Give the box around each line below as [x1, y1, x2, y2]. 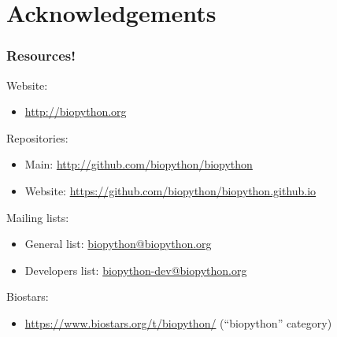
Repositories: [6, 129, 69, 146]
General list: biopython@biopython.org [24, 235, 212, 252]
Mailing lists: [6, 209, 69, 225]
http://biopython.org [24, 103, 127, 120]
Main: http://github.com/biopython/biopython [24, 156, 253, 172]
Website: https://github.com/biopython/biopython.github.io [24, 182, 317, 198]
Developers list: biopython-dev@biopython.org [24, 261, 247, 278]
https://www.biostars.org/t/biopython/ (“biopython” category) [24, 314, 332, 331]
